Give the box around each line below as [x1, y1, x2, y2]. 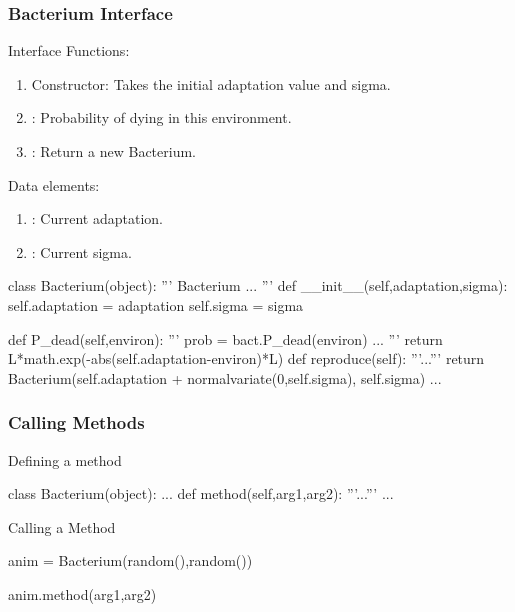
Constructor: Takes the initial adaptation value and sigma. [31, 73, 391, 94]
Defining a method [8, 449, 122, 470]
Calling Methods [8, 410, 145, 435]
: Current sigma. [31, 241, 132, 262]
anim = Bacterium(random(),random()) [8, 550, 253, 571]
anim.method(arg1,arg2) [8, 583, 157, 604]
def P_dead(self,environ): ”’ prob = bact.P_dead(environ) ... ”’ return [8, 328, 443, 349]
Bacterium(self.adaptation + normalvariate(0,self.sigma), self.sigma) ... [8, 367, 442, 388]
